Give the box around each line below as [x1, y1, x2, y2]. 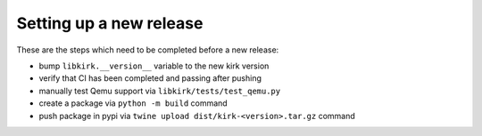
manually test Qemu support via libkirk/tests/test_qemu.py [38, 85, 281, 96]
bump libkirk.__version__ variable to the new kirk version [38, 60, 270, 71]
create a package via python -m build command [38, 98, 228, 108]
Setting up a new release [16, 13, 204, 33]
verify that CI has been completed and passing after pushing [38, 73, 262, 84]
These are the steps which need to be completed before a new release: [16, 44, 279, 55]
